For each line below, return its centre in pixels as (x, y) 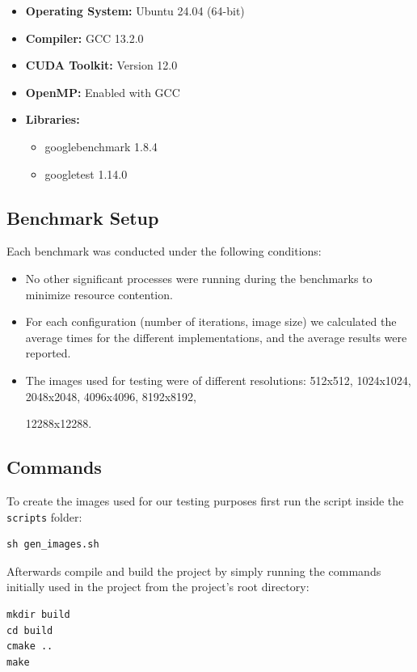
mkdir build (38, 614)
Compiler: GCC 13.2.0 (84, 38)
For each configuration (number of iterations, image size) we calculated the (211, 321)
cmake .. (30, 647)
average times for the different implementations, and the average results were (216, 337)
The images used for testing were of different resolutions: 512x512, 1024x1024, (218, 380)
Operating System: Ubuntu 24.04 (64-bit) (135, 11)
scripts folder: (44, 516)
